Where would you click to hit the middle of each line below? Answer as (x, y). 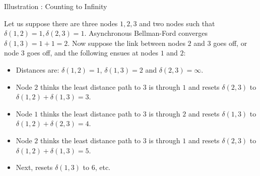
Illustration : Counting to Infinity (56, 6)
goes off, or (230, 43)
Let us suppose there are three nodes (61, 23)
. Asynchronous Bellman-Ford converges (146, 33)
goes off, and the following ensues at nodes (92, 53)
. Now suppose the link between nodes (126, 43)
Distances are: (38, 69)
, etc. (103, 167)
